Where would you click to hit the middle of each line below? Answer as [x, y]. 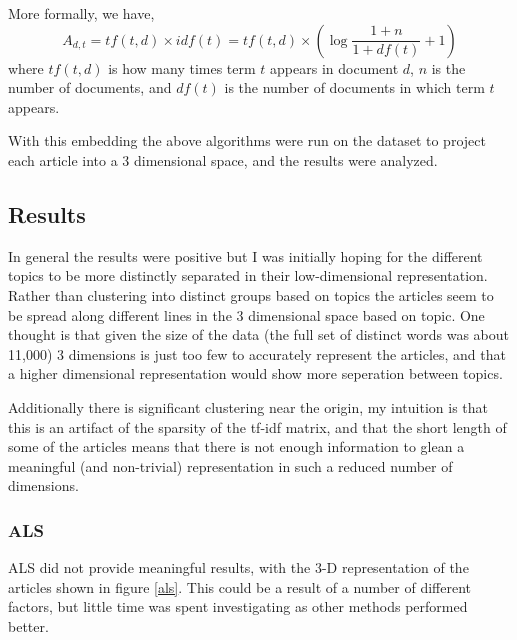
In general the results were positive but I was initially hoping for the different [245, 255]
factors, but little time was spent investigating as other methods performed [238, 606]
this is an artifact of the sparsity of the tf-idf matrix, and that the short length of [257, 426]
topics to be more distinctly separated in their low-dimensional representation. [248, 275]
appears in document [334, 67]
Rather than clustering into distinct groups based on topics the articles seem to [251, 294]
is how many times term [182, 67]
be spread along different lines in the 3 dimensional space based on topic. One [246, 314]
